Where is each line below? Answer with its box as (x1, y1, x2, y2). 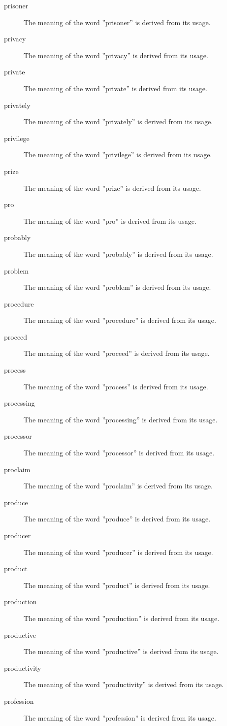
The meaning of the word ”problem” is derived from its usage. (24, 282, 211, 292)
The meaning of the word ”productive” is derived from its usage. (24, 646, 219, 657)
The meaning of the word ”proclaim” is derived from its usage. (24, 481, 213, 491)
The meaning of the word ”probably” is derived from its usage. (24, 248, 213, 259)
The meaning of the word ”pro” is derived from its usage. (24, 215, 196, 226)
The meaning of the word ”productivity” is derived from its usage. (24, 679, 224, 690)
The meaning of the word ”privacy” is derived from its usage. (24, 50, 208, 60)
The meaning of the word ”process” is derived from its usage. (24, 381, 208, 391)
